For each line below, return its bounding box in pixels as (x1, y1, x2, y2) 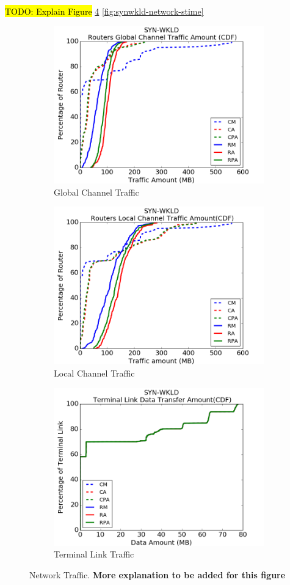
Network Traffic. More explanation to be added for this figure (29, 568, 286, 581)
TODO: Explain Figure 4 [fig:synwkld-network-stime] (5, 4, 204, 17)
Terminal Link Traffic (54, 548, 134, 561)
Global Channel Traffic (54, 185, 139, 198)
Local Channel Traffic (54, 366, 135, 379)
